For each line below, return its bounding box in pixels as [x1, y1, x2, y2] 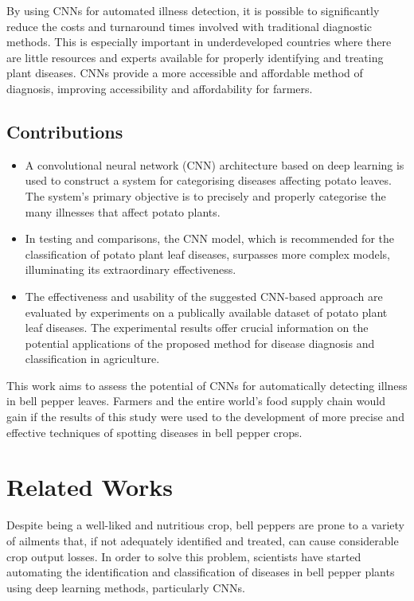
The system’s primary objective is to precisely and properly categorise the [25, 187, 386, 204]
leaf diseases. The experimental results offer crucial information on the [25, 319, 369, 336]
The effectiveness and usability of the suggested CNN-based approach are [25, 287, 383, 304]
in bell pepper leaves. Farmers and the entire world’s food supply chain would [6, 392, 385, 409]
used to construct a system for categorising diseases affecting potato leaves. [25, 172, 392, 189]
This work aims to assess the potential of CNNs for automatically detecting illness [6, 377, 408, 393]
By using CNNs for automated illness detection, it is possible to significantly [6, 2, 380, 18]
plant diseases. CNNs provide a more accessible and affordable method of [6, 64, 363, 81]
